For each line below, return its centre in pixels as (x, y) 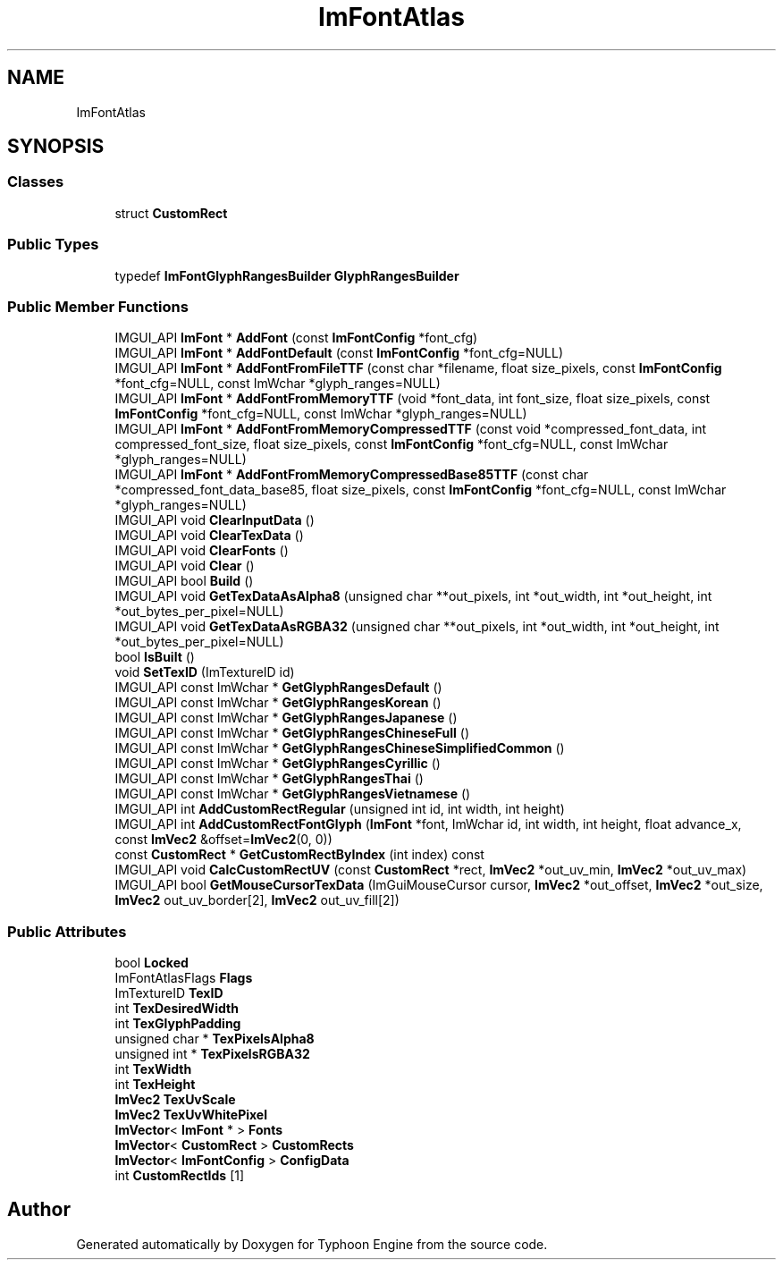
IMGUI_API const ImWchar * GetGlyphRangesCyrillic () (278, 764)
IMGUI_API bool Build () (184, 581)
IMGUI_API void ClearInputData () (215, 520)
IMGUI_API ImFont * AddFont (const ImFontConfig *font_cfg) (296, 338)
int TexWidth (153, 1069)
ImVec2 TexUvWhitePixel (191, 1115)
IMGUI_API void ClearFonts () (202, 551)
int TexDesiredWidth (177, 1009)
